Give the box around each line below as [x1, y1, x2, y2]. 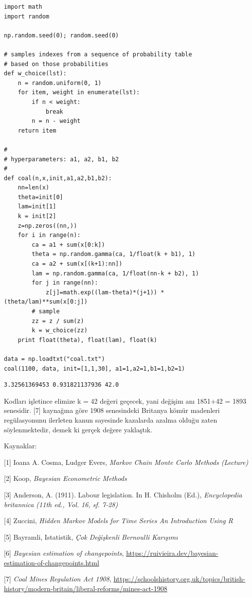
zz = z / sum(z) [32, 317, 84, 324]
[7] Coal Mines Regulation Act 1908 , [4, 574, 111, 584]
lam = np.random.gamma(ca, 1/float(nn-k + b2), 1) [32, 270, 199, 277]
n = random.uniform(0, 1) [18, 79, 102, 86]
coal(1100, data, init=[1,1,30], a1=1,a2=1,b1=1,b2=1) [4, 365, 185, 372]
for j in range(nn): [32, 279, 98, 287]
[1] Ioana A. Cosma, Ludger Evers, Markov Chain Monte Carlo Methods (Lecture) [4, 457, 249, 467]
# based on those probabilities [4, 60, 108, 68]
